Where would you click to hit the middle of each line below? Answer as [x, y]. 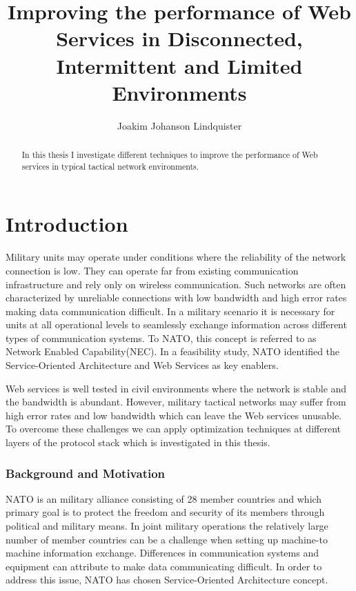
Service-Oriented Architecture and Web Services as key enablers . [142, 365]
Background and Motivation [86, 473]
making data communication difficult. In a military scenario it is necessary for [170, 311]
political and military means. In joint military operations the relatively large [167, 526]
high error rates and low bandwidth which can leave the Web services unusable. [174, 415]
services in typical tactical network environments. [110, 166]
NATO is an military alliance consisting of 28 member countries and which [164, 498]
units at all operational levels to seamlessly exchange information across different [176, 324]
